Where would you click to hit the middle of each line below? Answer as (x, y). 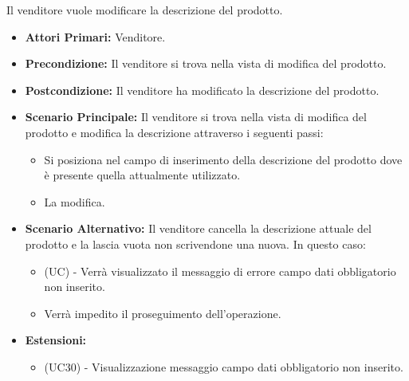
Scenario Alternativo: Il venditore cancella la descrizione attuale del (198, 228)
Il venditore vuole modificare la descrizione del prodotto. (145, 10)
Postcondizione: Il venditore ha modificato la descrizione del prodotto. (202, 90)
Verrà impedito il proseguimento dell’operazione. (163, 313)
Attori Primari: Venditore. (95, 36)
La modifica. (75, 201)
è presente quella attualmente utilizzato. (142, 175)
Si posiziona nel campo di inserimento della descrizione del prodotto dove (223, 159)
